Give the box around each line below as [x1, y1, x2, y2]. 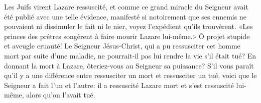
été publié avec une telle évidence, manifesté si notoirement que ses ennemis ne [4, 11, 246, 21]
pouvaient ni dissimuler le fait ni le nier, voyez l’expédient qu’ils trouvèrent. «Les [4, 21, 253, 31]
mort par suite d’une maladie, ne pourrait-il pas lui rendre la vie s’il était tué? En [4, 50, 256, 60]
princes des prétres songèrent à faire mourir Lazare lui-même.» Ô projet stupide [4, 30, 250, 41]
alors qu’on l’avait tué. [26, 89, 95, 100]
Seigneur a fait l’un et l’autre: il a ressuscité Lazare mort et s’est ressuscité [4, 79, 234, 90]
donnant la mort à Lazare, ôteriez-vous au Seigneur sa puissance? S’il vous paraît [4, 60, 254, 70]
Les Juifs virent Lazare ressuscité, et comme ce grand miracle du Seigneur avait [4, 1, 248, 11]
